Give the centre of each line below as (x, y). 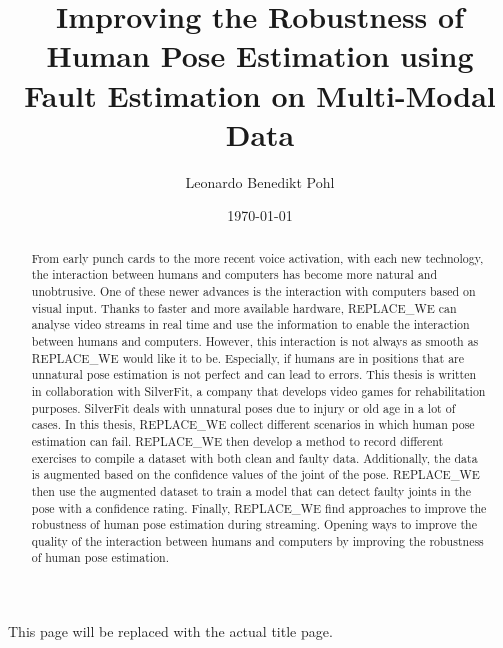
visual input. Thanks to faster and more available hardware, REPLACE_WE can (244, 307)
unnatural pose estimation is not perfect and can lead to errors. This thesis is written (254, 374)
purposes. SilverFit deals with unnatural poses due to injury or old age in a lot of (243, 407)
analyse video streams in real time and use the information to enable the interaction (250, 324)
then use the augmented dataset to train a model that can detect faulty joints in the (251, 490)
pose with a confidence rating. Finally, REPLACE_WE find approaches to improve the (259, 507)
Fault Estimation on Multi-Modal (260, 94)
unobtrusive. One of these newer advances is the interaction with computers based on (253, 290)
